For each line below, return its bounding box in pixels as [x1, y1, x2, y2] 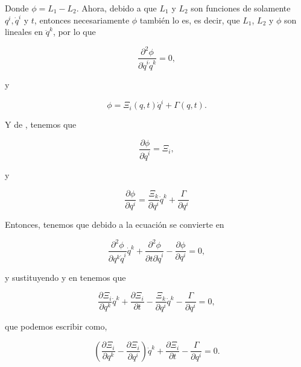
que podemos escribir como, [5, 320, 107, 333]
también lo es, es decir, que [139, 13, 240, 26]
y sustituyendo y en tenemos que [5, 271, 126, 283]
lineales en [5, 25, 43, 38]
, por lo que [52, 25, 96, 38]
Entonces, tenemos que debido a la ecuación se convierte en [5, 218, 224, 230]
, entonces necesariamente [34, 13, 130, 26]
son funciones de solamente [191, 2, 291, 14]
